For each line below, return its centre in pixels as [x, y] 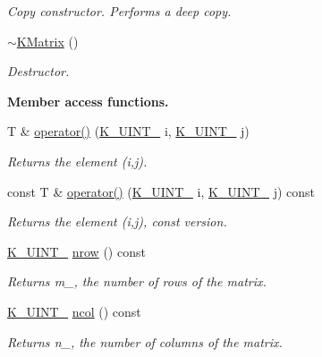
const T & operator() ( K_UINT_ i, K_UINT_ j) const [161, 191]
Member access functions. [88, 101]
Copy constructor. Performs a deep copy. [119, 11]
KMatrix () [47, 41]
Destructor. [38, 71]
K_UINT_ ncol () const [74, 311]
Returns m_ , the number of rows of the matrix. [137, 281]
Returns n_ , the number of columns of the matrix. [145, 341]
